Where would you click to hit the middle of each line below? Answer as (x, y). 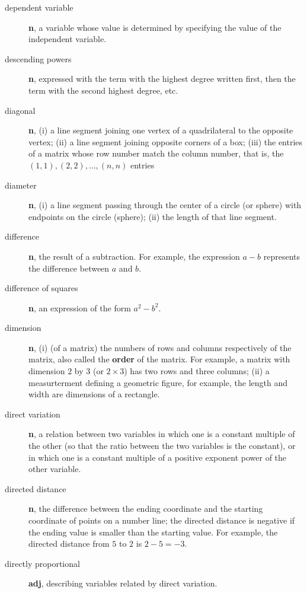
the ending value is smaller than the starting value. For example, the (153, 532)
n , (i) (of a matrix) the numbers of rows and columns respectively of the (160, 347)
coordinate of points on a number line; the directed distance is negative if (162, 520)
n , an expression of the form (80, 307)
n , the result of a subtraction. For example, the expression (134, 256)
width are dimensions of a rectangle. (94, 394)
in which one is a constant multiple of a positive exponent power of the (158, 457)
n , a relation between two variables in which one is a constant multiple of (162, 434)
